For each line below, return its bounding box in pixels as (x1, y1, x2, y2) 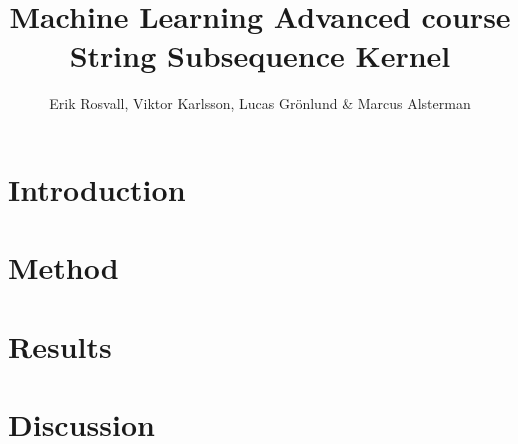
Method (8, 247, 119, 288)
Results (8, 325, 112, 366)
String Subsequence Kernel (69, 35, 451, 76)
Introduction (8, 168, 186, 209)
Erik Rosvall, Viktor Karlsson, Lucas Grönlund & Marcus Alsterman (49, 93, 471, 114)
